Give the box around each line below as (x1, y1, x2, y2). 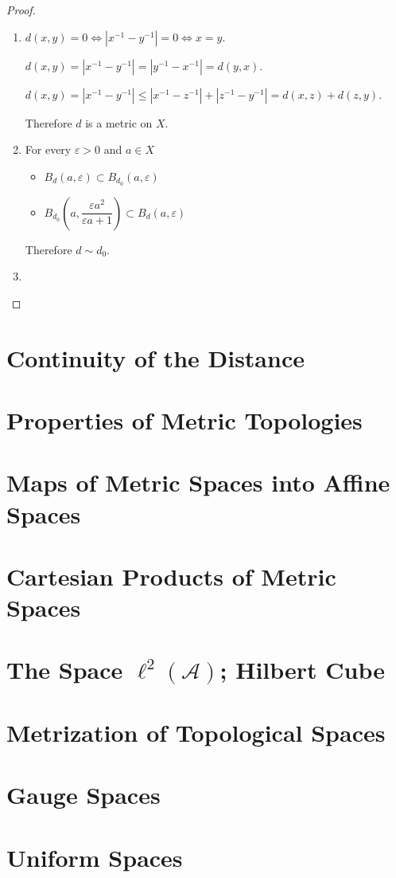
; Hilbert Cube (219, 653, 386, 686)
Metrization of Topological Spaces (6, 715, 386, 748)
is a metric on (85, 114, 153, 131)
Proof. (6, 2, 36, 18)
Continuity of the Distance (6, 341, 305, 374)
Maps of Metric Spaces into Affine (6, 466, 390, 499)
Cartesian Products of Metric (6, 559, 336, 592)
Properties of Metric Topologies (6, 403, 363, 436)
